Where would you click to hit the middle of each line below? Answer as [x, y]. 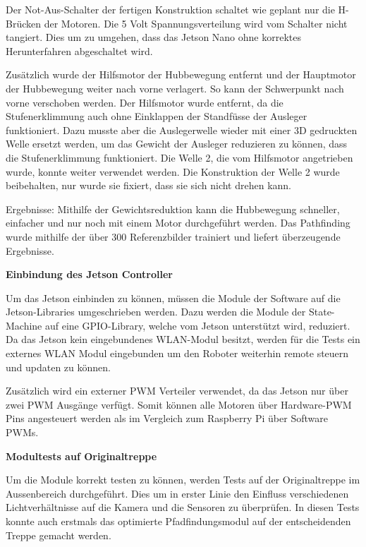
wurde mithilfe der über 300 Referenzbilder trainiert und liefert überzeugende [173, 236]
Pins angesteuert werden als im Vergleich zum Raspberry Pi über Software [167, 418]
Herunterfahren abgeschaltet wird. [79, 50]
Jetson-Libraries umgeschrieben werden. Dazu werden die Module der [156, 312]
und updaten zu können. [58, 367]
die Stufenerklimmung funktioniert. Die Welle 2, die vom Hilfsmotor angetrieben [179, 157]
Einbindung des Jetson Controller [89, 274]
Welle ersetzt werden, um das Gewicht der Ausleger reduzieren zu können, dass [177, 144]
